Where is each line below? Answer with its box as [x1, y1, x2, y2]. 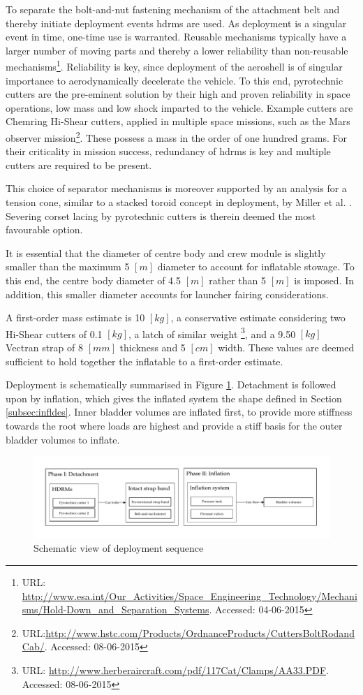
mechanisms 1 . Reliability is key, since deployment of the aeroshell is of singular [6, 57, 343, 74]
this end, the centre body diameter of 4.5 [6, 273, 181, 287]
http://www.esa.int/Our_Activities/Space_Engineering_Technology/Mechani [22, 588, 357, 603]
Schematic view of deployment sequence [34, 541, 204, 555]
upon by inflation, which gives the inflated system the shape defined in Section [6, 390, 342, 405]
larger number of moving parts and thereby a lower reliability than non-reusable [6, 43, 348, 57]
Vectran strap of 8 [6, 340, 83, 355]
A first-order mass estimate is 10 [6, 310, 145, 325]
